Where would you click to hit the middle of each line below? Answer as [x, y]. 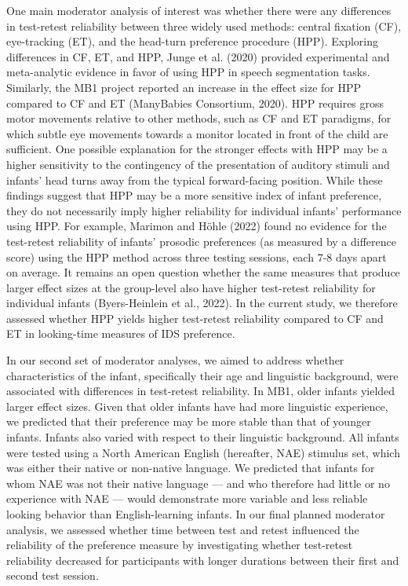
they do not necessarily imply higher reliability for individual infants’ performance [204, 210]
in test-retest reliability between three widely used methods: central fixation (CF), [204, 26]
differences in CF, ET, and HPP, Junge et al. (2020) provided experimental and [198, 56]
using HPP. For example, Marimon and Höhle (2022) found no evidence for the [197, 226]
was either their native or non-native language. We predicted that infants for [191, 468]
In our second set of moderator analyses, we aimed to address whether [175, 360]
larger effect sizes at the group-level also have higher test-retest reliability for [191, 287]
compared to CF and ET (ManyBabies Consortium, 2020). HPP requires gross [195, 103]
